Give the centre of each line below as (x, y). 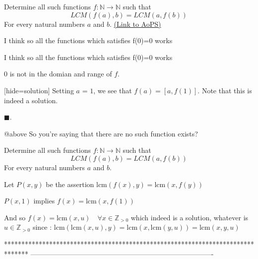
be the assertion (70, 184)
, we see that (113, 90)
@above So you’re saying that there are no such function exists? (101, 133)
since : (42, 227)
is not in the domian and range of (61, 74)
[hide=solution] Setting (39, 90)
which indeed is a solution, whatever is (190, 217)
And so (15, 217)
